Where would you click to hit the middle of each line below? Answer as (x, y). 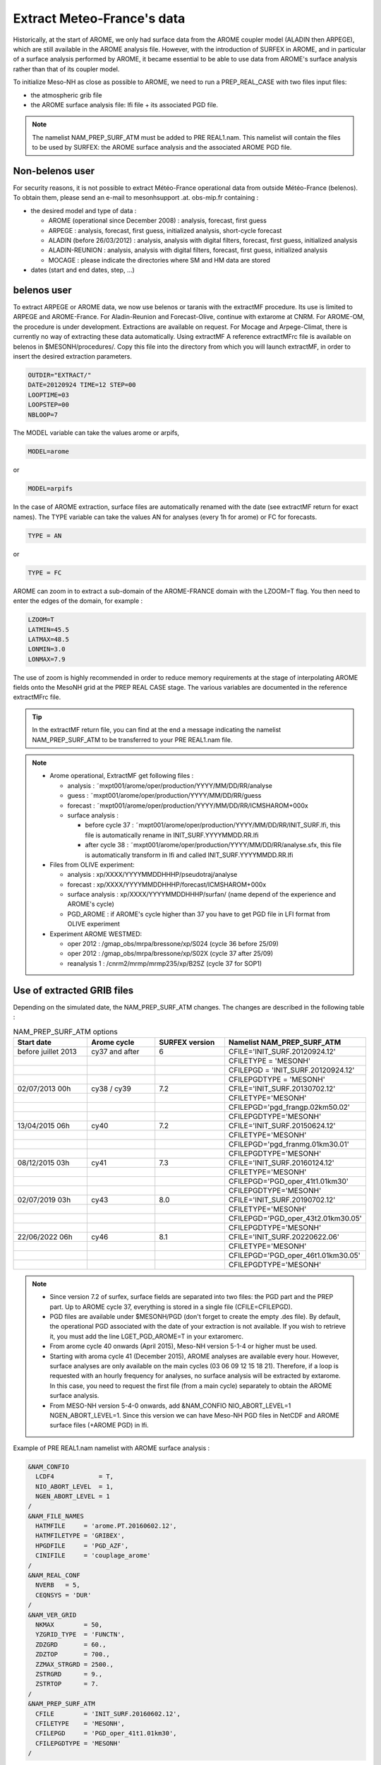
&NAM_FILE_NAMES (56, 1516)
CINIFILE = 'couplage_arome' (93, 1556)
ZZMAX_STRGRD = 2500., (75, 1664)
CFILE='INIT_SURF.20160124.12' (281, 1163)
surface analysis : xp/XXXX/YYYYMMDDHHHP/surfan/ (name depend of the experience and (202, 895)
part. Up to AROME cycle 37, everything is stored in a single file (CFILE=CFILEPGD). (171, 1307)
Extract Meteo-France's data (99, 18)
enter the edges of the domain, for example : (78, 601)
